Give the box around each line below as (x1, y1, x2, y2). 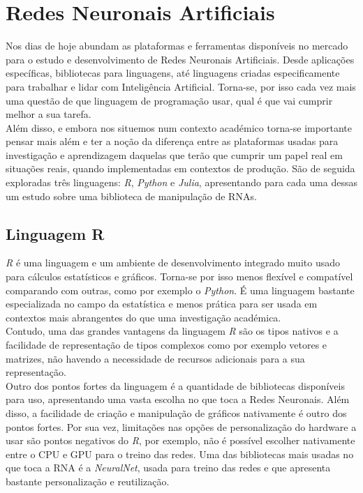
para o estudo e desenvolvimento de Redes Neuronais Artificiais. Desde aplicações (6, 52, 355, 66)
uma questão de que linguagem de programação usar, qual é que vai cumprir (6, 93, 333, 107)
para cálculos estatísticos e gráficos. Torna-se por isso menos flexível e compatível (6, 269, 353, 284)
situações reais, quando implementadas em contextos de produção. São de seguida (6, 161, 355, 176)
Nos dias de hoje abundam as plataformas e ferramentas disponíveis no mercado (6, 38, 348, 53)
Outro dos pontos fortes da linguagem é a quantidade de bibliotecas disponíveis (6, 378, 345, 393)
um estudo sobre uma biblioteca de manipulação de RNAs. (6, 188, 257, 203)
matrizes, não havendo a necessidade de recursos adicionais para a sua (6, 351, 305, 365)
